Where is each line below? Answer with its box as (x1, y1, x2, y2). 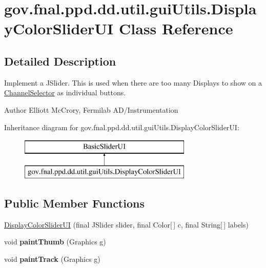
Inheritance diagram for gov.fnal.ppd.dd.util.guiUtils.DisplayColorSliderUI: (4, 121, 239, 132)
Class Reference (119, 18, 233, 39)
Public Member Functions (4, 195, 145, 211)
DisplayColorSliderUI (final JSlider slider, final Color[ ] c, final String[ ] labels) (4, 219, 249, 230)
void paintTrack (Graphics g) (4, 253, 100, 264)
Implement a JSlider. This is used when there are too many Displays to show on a (4, 77, 262, 88)
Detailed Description (4, 53, 116, 69)
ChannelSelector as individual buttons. (4, 87, 126, 98)
